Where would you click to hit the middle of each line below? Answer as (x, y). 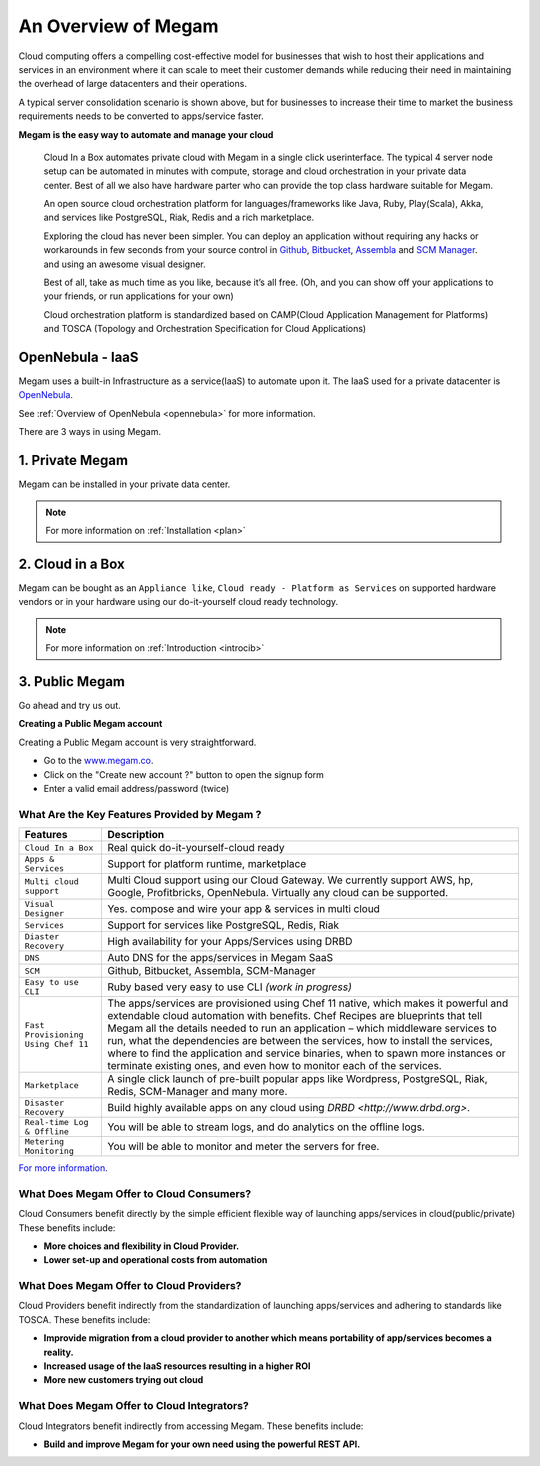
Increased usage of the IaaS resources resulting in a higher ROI (177, 1366)
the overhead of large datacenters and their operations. (132, 84)
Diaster (42, 936)
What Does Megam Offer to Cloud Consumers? (135, 1193)
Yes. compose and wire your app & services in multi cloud (243, 909)
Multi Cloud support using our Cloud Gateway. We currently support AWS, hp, (290, 880)
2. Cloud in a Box (71, 563)
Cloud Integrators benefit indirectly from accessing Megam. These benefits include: (191, 1426)
